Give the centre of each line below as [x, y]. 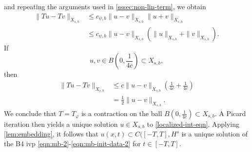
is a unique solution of [214, 134]
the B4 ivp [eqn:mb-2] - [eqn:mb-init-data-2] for [72, 144]
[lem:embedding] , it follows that [51, 134]
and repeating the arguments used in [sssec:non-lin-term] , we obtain [105, 6]
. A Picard [230, 113]
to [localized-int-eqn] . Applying [193, 124]
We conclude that [30, 113]
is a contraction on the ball [122, 113]
